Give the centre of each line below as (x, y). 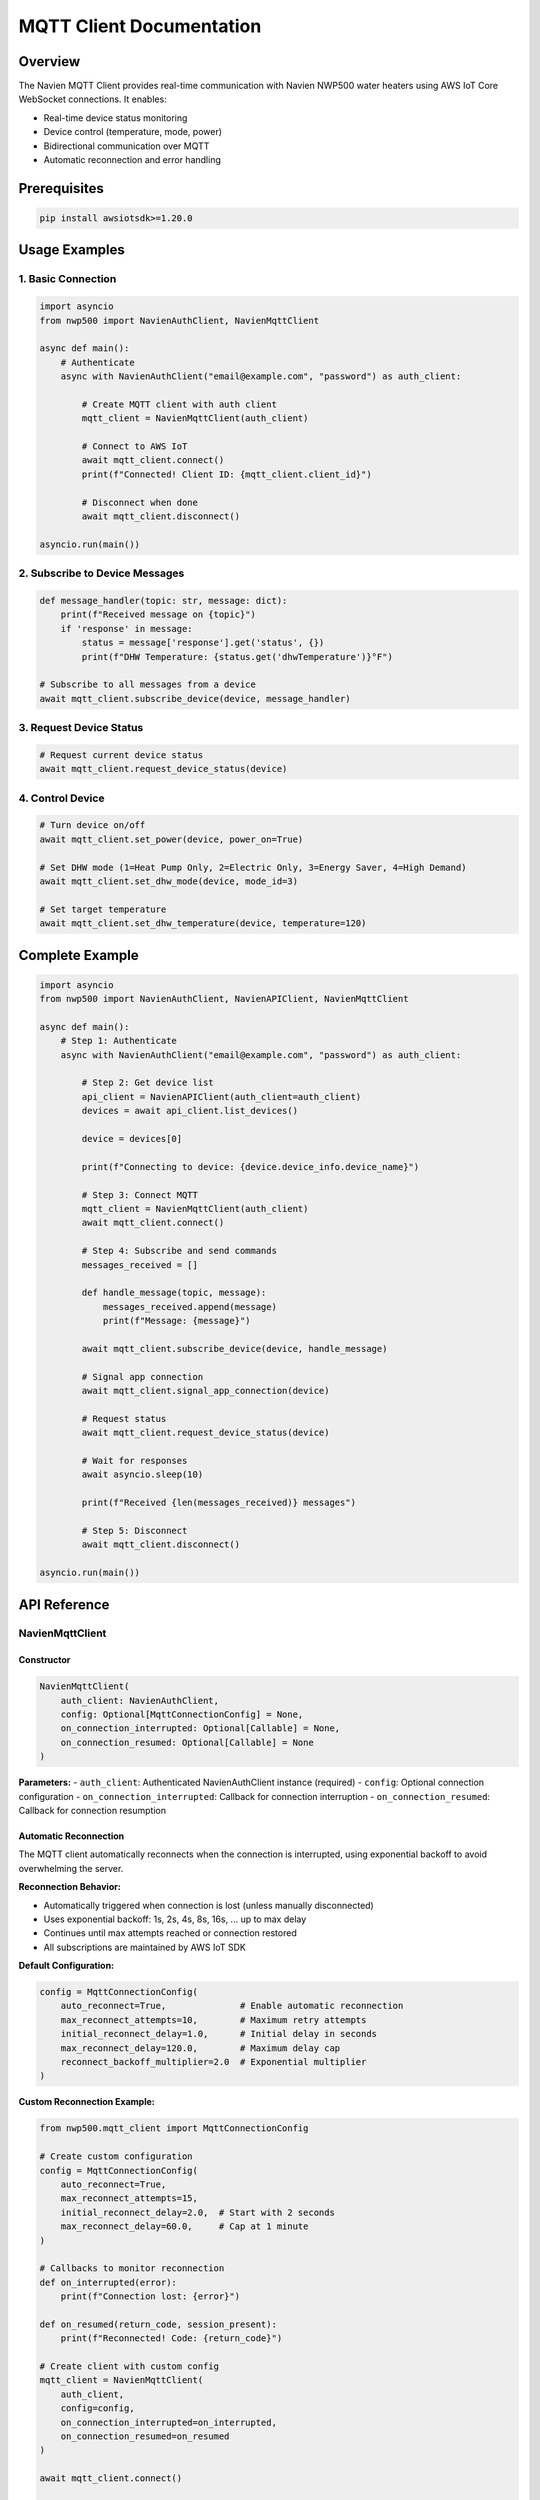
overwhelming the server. (71, 1868)
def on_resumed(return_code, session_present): (158, 2324)
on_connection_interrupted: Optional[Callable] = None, (200, 1728)
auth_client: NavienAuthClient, (140, 1700)
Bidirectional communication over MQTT (126, 146)
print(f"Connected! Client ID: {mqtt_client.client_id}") (226, 474)
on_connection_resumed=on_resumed (145, 2436)
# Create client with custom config (129, 2366)
